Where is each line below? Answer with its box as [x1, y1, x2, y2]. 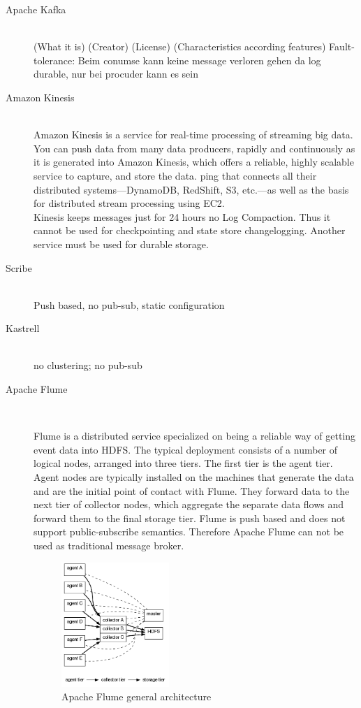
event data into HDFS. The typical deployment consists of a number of [34, 442, 338, 456]
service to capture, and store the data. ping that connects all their [34, 168, 317, 182]
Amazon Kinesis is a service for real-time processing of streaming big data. [34, 127, 353, 142]
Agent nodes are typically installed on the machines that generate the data [34, 470, 354, 484]
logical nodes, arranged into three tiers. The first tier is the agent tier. [34, 456, 333, 470]
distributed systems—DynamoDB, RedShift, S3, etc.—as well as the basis [34, 182, 349, 196]
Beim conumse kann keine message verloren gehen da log [78, 52, 321, 67]
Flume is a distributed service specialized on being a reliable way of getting [34, 428, 356, 443]
